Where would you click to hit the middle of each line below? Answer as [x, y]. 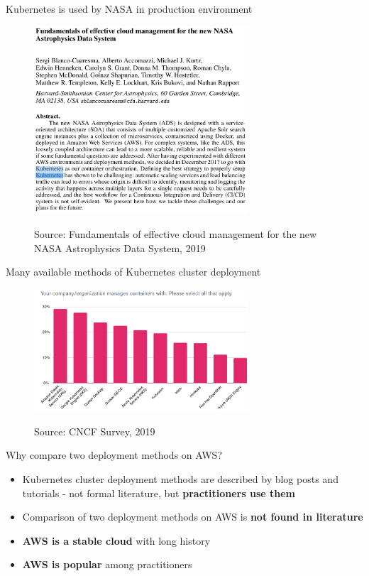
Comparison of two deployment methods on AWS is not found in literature [193, 517]
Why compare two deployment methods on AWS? [114, 455]
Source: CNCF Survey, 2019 [95, 431]
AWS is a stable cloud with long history [116, 540]
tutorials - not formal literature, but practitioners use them [159, 493]
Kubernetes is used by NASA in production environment [129, 9]
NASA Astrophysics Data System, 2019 [120, 248]
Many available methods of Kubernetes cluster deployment [133, 272]
